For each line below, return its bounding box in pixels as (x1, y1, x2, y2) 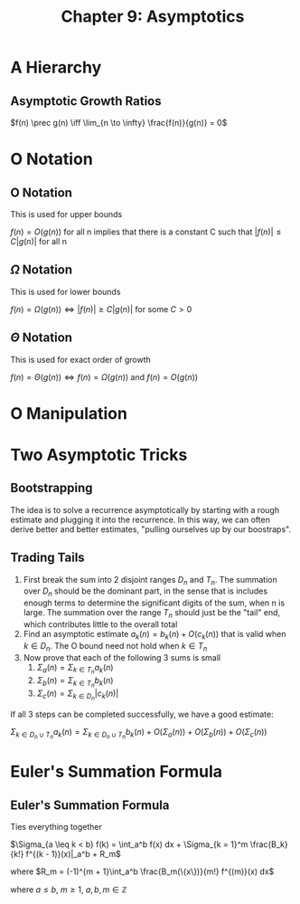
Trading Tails (10, 550, 85, 566)
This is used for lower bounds (10, 286, 121, 297)
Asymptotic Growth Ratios (10, 93, 162, 109)
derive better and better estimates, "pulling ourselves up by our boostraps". (10, 523, 292, 535)
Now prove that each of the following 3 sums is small (23, 652, 220, 662)
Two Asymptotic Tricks (10, 445, 188, 465)
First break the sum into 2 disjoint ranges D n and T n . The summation (23, 574, 278, 587)
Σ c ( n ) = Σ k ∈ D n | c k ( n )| (36, 688, 119, 702)
